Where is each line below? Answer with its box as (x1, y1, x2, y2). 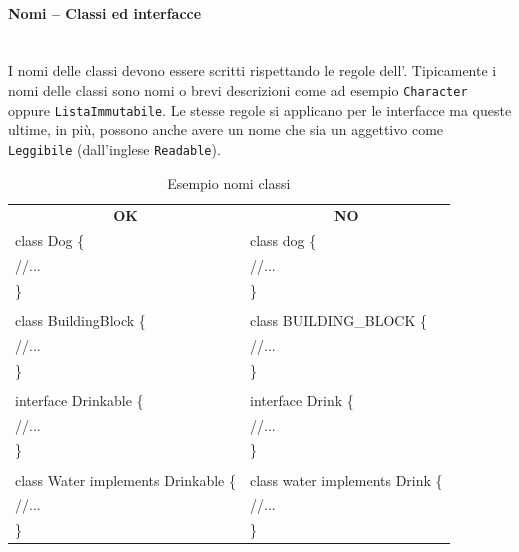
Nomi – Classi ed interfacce (8, 2, 202, 23)
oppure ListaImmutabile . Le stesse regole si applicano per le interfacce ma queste (8, 99, 512, 120)
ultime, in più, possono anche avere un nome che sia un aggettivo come (8, 119, 444, 140)
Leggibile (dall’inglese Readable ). (8, 138, 221, 159)
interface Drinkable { (15, 389, 144, 410)
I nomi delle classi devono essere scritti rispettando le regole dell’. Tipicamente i (8, 60, 497, 81)
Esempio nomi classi (167, 172, 291, 193)
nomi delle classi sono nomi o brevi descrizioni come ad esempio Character (8, 79, 468, 100)
